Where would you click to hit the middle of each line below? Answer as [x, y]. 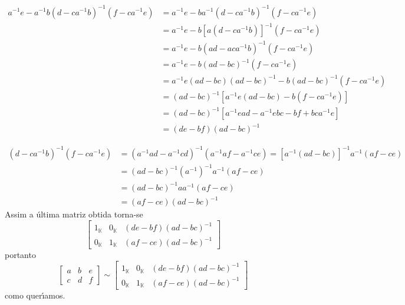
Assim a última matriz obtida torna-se [74, 214]
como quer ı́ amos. [35, 295]
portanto [20, 255]
